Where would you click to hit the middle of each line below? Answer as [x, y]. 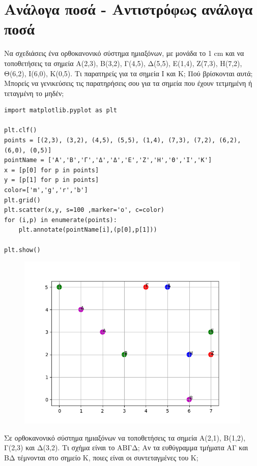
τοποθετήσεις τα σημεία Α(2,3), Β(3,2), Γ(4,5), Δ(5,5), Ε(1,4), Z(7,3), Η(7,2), [123, 63]
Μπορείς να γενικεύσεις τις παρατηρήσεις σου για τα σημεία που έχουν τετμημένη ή [128, 83]
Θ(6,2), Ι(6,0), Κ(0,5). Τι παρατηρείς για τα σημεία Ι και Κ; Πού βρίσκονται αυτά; [128, 73]
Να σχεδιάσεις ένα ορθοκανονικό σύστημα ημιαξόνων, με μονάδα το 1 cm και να [124, 53]
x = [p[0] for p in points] [52, 170]
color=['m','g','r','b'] [46, 190]
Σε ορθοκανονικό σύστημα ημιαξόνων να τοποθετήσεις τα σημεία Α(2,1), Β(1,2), [125, 437]
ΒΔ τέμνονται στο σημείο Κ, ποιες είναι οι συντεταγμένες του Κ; [101, 457]
